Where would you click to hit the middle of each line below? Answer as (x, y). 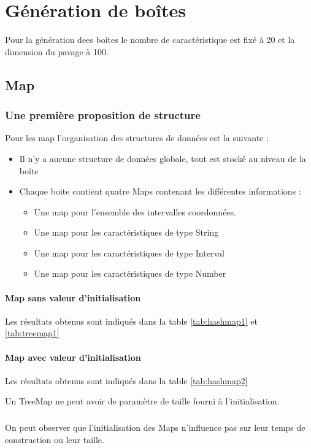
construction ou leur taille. (55, 439)
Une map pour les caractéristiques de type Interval (129, 253)
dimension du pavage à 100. (57, 51)
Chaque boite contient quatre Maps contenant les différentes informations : (160, 191)
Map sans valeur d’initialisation (73, 297)
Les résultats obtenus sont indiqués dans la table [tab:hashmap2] (126, 380)
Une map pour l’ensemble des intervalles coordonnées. (135, 211)
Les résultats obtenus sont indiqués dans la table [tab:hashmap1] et (131, 321)
